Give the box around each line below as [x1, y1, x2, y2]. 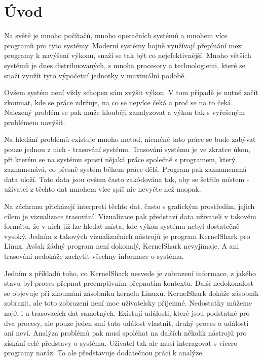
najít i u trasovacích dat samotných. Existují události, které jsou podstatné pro [4, 307, 250, 318]
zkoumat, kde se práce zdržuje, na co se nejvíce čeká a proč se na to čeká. [4, 97, 233, 107]
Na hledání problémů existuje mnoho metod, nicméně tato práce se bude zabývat [4, 134, 256, 144]
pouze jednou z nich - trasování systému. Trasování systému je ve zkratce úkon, [4, 144, 250, 155]
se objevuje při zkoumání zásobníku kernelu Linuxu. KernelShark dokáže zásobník [4, 287, 259, 298]
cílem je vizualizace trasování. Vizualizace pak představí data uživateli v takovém [4, 210, 256, 221]
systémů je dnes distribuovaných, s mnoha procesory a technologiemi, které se [4, 59, 245, 70]
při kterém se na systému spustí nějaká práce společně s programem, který [4, 154, 236, 164]
